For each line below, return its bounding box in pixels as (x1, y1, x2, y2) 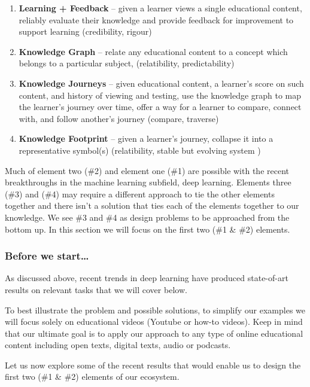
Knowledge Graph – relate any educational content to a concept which (19, 45, 288, 57)
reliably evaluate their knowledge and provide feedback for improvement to (19, 13, 294, 26)
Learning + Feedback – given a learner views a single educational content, (19, 2, 302, 14)
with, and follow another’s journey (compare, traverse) (19, 112, 219, 124)
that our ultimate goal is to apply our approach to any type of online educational (5, 327, 303, 339)
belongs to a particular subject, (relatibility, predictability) (19, 57, 235, 69)
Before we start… (5, 248, 89, 263)
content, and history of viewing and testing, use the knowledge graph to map (19, 89, 302, 101)
